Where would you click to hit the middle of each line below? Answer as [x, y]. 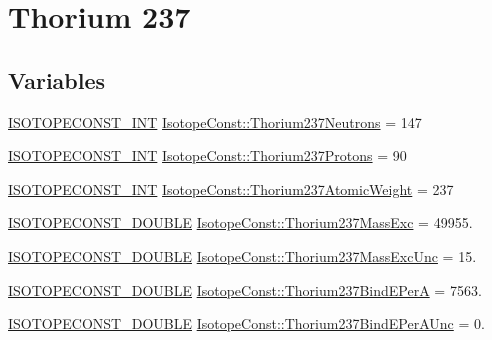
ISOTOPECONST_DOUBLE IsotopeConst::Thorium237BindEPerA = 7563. [245, 289]
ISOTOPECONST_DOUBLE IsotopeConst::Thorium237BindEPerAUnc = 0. [246, 323]
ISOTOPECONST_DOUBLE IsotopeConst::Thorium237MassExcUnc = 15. [242, 255]
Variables [57, 79]
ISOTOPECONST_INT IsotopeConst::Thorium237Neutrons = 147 [215, 121]
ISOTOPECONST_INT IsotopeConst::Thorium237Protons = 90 [207, 155]
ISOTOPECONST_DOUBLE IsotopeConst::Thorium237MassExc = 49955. [240, 222]
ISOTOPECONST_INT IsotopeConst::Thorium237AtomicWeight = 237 [231, 188]
